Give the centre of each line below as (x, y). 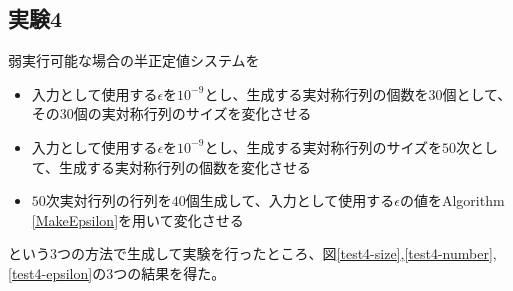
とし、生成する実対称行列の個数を (316, 93)
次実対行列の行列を (108, 200)
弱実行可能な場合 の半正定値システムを (134, 60)
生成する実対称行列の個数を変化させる (185, 166)
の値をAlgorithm (452, 200)
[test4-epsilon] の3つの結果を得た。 (117, 272)
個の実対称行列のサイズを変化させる (192, 113)
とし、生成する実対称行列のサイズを (323, 146)
